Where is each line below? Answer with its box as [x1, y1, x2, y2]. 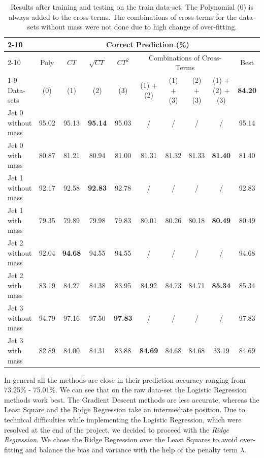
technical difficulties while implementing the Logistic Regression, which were [4, 414, 242, 424]
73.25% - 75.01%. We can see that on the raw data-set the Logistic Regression [4, 384, 247, 395]
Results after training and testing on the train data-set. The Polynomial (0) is [10, 2, 254, 12]
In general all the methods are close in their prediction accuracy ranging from [4, 374, 246, 385]
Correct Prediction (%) [106, 39, 189, 49]
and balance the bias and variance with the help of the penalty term [25, 444, 238, 454]
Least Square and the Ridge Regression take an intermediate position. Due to [4, 404, 245, 415]
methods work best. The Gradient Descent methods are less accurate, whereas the [4, 394, 259, 405]
